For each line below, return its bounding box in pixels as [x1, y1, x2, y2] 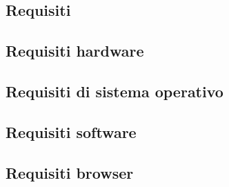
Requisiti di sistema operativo [6, 80, 223, 101]
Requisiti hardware [6, 40, 144, 61]
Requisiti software [6, 121, 137, 142]
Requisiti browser [6, 161, 134, 183]
